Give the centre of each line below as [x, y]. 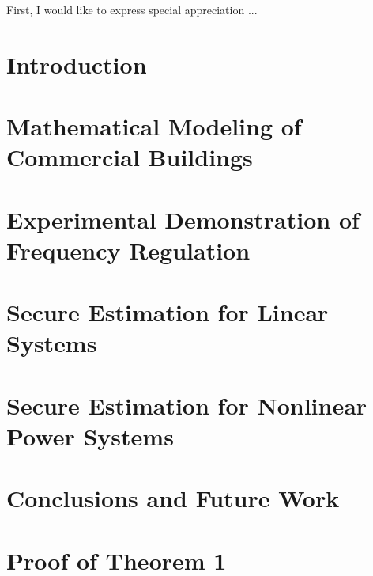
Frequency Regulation [128, 250]
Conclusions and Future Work [173, 498]
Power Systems [90, 436]
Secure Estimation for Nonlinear [187, 405]
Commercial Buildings [130, 157]
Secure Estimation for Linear [168, 312]
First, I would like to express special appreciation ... [132, 9]
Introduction [77, 64]
